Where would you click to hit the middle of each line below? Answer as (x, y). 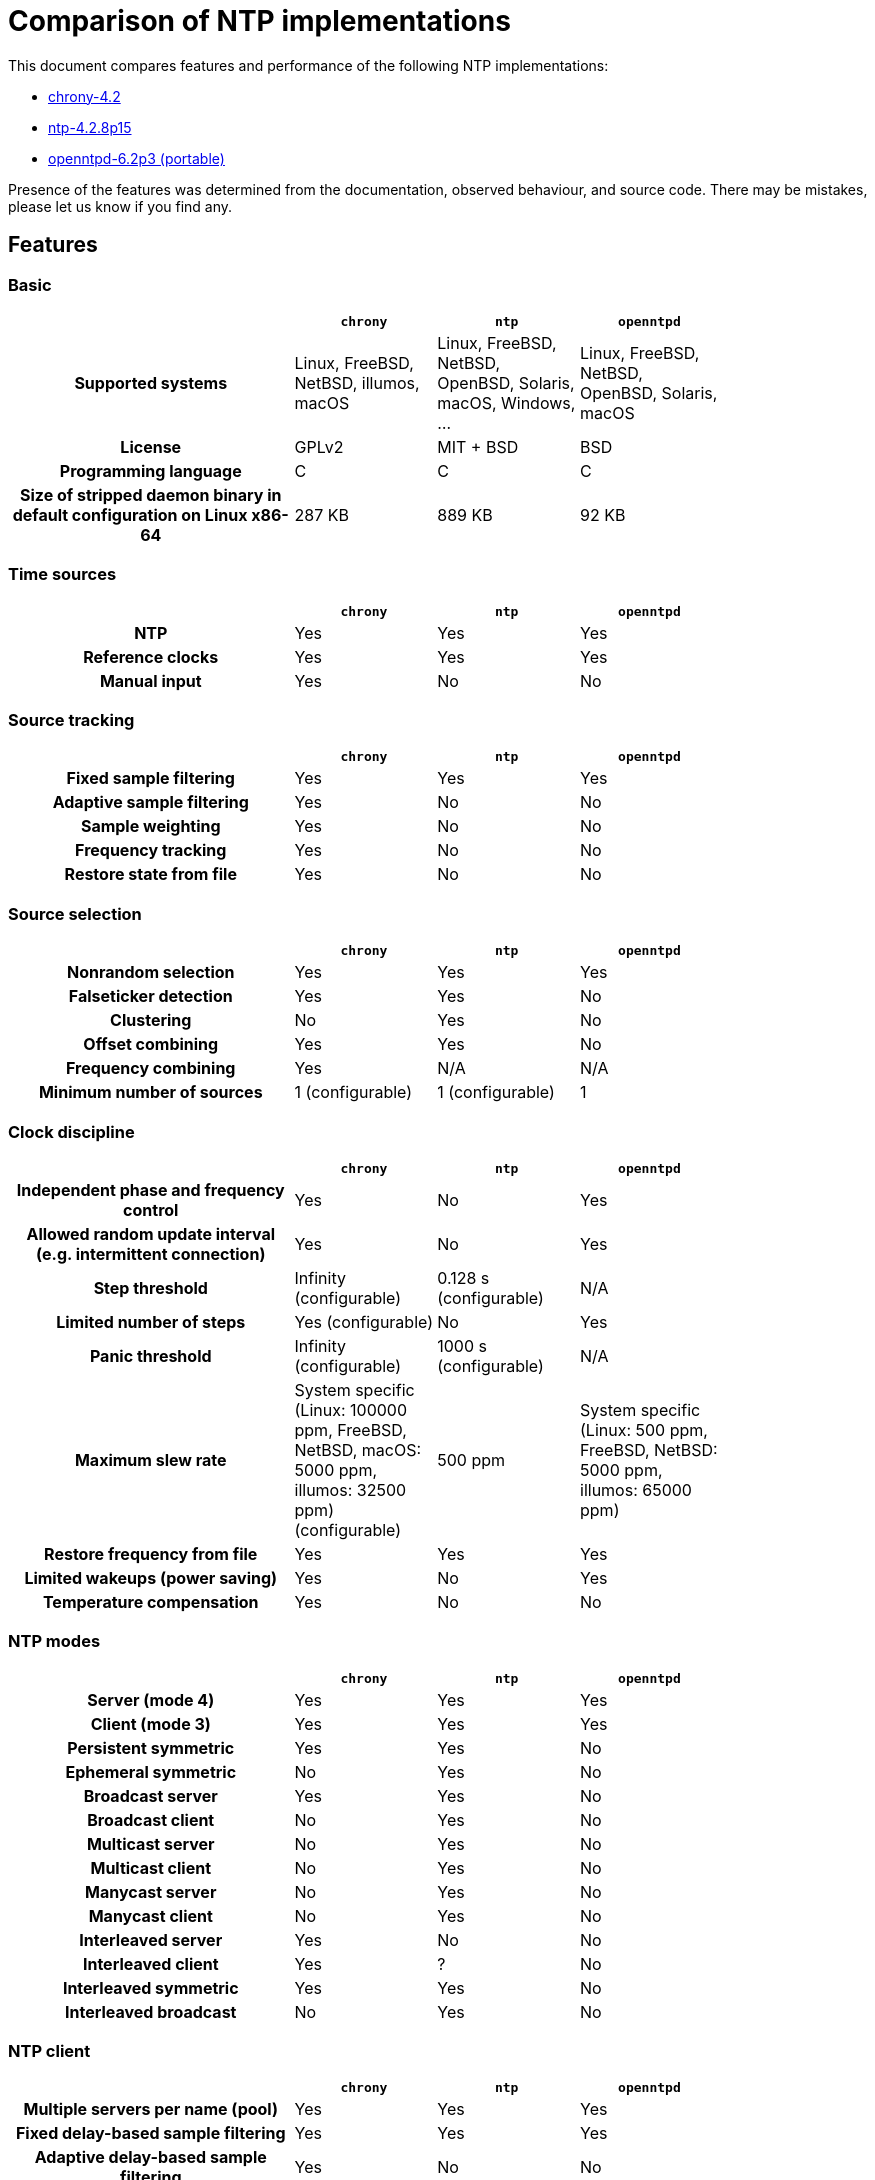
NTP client (49, 2051)
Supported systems (151, 382)
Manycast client (150, 1915)
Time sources (62, 574)
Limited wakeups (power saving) (151, 1577)
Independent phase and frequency (150, 1189)
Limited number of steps (151, 1321)
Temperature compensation (150, 1601)
